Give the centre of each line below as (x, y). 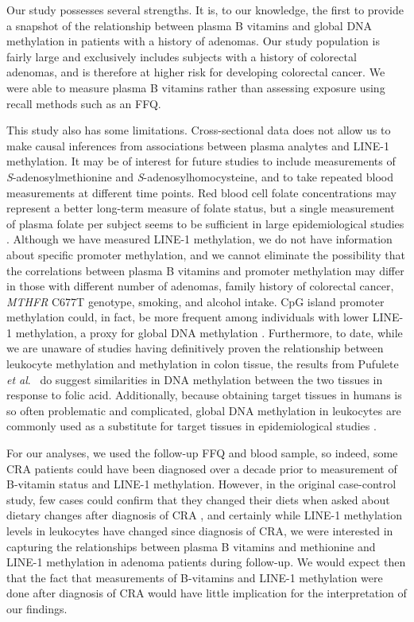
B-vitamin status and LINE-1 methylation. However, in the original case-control (201, 484)
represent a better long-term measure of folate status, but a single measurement (201, 208)
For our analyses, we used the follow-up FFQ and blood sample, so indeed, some (202, 453)
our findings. (37, 608)
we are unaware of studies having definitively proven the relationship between (195, 348)
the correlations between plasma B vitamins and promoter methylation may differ (205, 270)
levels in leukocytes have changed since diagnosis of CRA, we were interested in (200, 531)
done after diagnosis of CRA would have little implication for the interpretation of (207, 593)
